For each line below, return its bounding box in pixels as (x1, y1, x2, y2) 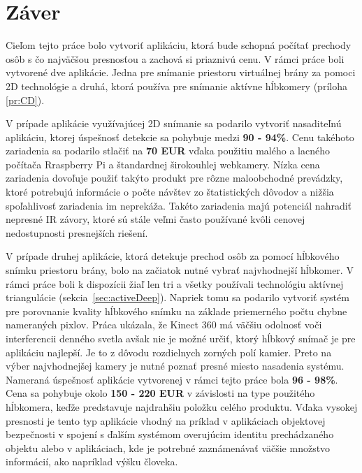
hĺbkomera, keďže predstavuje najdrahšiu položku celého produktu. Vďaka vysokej (6, 399, 358, 414)
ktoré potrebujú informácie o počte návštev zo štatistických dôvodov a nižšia (6, 184, 334, 199)
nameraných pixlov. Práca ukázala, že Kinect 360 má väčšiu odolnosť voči (6, 317, 322, 332)
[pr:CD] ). (6, 92, 45, 107)
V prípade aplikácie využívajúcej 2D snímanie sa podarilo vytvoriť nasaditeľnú (6, 116, 342, 131)
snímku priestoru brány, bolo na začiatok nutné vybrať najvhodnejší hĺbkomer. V (6, 263, 354, 277)
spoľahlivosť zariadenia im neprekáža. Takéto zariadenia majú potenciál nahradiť (6, 198, 352, 212)
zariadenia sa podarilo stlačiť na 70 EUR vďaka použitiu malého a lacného (6, 143, 330, 158)
